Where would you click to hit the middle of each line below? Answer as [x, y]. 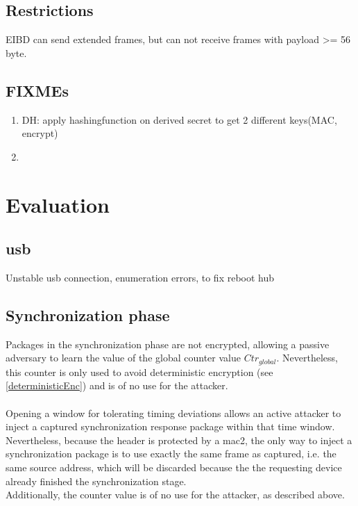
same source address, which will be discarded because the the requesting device [174, 467]
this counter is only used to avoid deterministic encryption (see [139, 372]
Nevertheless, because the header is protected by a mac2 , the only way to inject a [179, 440]
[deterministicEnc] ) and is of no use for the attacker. [117, 385]
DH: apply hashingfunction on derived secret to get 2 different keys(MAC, [179, 119]
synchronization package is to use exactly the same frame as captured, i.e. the [171, 454]
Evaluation [58, 204]
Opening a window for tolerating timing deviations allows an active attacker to [173, 413]
